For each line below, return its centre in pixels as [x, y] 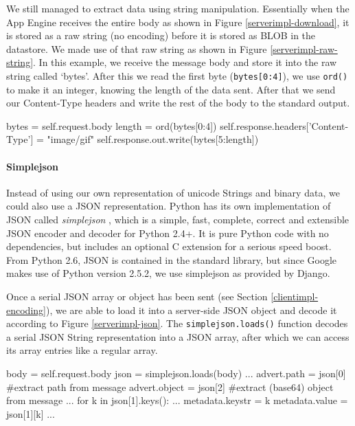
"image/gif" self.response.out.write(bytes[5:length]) [153, 139]
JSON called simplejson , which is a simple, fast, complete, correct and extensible [178, 219]
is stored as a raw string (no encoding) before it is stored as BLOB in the [161, 35]
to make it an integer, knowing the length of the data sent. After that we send [171, 89]
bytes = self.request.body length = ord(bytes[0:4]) [112, 125]
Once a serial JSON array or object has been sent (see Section [137, 296]
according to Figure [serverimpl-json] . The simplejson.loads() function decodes [177, 323]
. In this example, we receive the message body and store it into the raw [185, 62]
